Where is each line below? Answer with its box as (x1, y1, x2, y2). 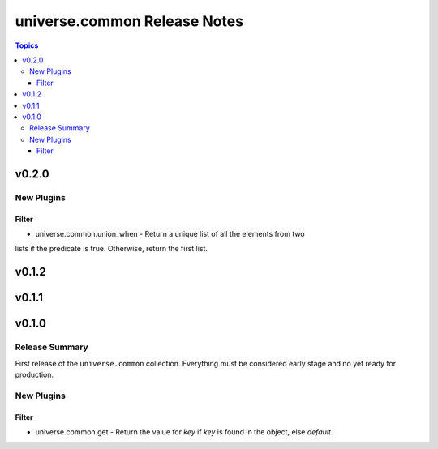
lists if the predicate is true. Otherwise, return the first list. (15, 244, 208, 254)
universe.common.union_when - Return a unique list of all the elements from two (35, 229, 305, 239)
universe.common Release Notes (15, 12, 243, 30)
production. (15, 370, 54, 379)
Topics (15, 41, 39, 50)
